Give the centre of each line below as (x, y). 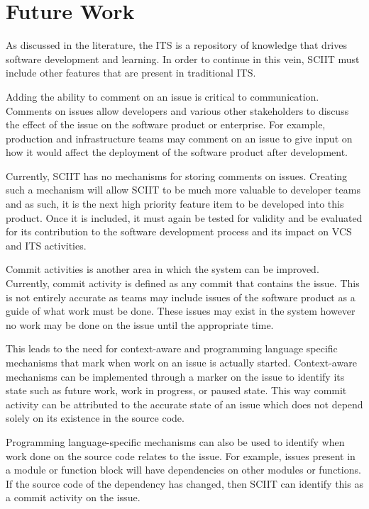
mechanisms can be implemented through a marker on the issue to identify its (175, 376)
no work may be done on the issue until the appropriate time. (140, 324)
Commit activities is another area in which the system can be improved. (163, 269)
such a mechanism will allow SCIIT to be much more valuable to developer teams (183, 190)
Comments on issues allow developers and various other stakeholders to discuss (177, 110)
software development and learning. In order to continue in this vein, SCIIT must (183, 58)
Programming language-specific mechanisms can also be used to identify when (175, 441)
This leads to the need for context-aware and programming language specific (172, 348)
